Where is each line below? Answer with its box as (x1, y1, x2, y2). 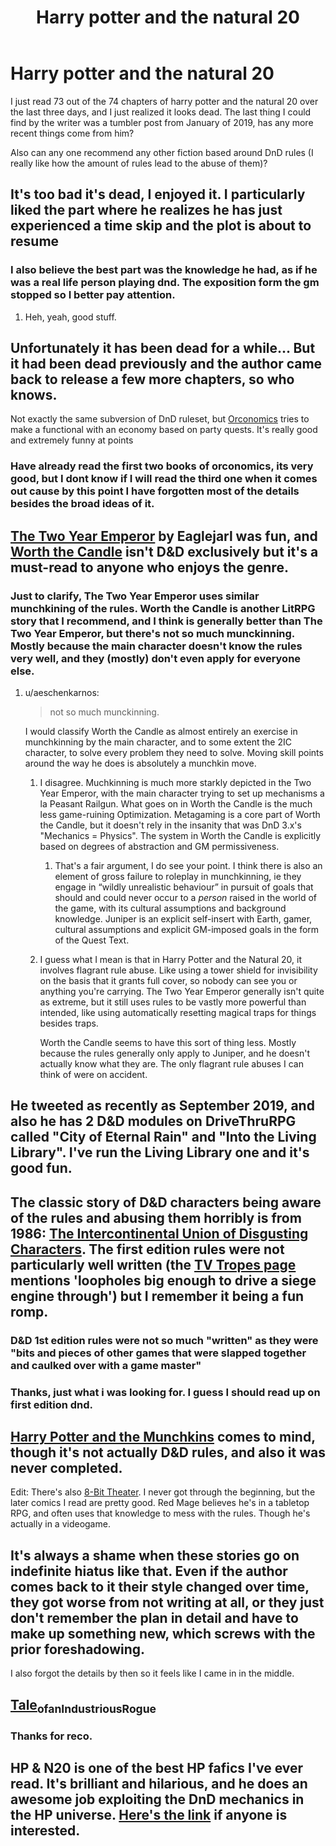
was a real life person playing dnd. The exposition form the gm (10, 276, 320, 290)
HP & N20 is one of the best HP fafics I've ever (10, 1760, 304, 1777)
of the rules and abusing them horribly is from (10, 1209, 302, 1226)
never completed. (10, 1460, 123, 1477)
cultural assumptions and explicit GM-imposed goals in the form (54, 924, 320, 936)
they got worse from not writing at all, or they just (10, 1594, 325, 1611)
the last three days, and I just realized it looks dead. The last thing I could (10, 106, 312, 118)
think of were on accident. (39, 1069, 148, 1081)
